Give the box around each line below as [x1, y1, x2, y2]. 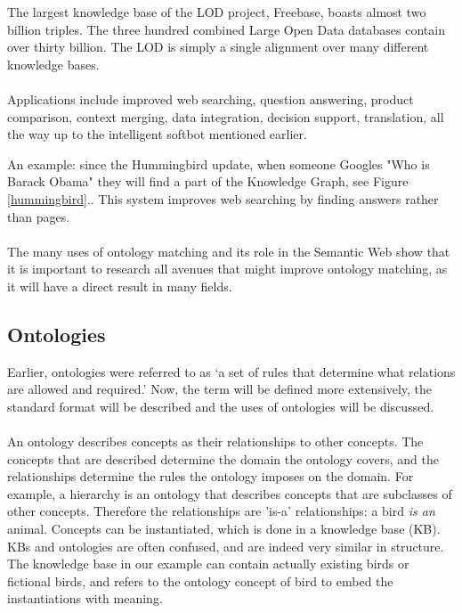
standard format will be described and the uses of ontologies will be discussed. [7, 396, 434, 415]
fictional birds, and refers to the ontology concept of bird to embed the [7, 571, 393, 590]
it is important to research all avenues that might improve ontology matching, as [7, 259, 448, 278]
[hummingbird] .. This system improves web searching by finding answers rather [7, 189, 439, 208]
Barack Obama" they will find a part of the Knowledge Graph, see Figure [7, 172, 409, 191]
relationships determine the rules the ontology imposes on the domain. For [7, 467, 414, 486]
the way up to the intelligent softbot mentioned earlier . [7, 125, 307, 143]
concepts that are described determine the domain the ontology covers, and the [7, 449, 439, 468]
